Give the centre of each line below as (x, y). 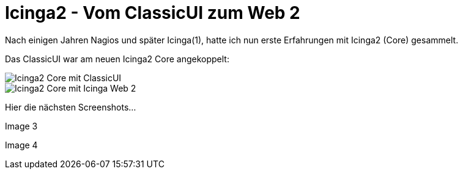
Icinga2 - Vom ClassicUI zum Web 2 (153, 13)
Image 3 (21, 126)
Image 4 (21, 145)
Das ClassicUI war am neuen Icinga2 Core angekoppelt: (117, 59)
